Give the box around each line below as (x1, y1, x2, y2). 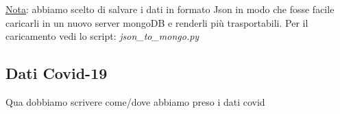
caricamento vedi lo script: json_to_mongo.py (5, 29, 199, 43)
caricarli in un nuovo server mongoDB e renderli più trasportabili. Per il (5, 15, 308, 30)
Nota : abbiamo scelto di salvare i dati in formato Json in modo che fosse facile (5, 2, 335, 16)
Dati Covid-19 (5, 62, 108, 84)
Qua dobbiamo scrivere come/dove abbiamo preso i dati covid (5, 94, 265, 109)
